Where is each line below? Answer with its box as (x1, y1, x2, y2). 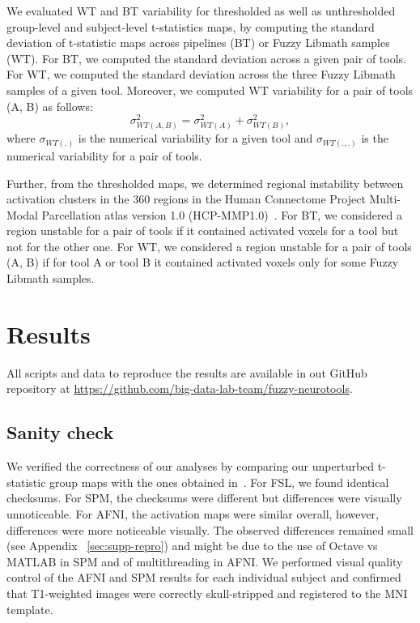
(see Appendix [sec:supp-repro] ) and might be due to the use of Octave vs (6, 537, 378, 554)
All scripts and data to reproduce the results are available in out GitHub (6, 364, 367, 381)
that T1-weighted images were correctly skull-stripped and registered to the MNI (6, 584, 408, 601)
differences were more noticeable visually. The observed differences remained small (6, 521, 414, 538)
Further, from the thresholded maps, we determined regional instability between (6, 174, 404, 191)
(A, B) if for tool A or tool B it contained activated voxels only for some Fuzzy (6, 254, 399, 271)
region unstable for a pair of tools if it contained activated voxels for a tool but (6, 222, 399, 239)
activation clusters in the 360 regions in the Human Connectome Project (6, 190, 366, 207)
